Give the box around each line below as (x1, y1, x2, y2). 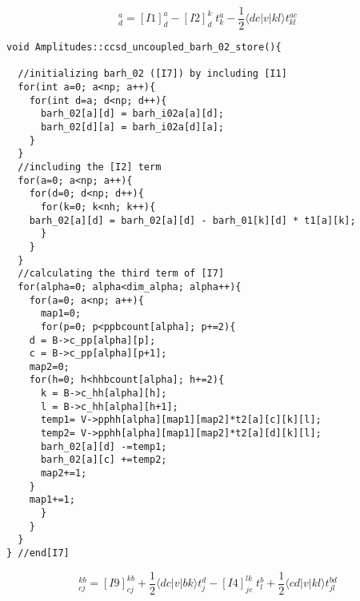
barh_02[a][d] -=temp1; (40, 440, 167, 452)
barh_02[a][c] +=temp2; (40, 454, 167, 466)
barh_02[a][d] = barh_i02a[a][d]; (40, 108, 225, 120)
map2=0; (29, 360, 70, 372)
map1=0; (40, 308, 82, 320)
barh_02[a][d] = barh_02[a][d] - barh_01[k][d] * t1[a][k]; (29, 214, 356, 226)
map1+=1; (29, 494, 75, 506)
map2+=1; (40, 468, 87, 480)
